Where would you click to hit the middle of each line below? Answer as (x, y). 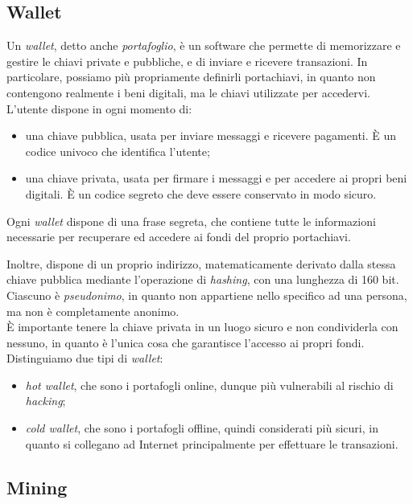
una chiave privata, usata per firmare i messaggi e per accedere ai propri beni (216, 178)
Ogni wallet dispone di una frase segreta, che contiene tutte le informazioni (191, 221)
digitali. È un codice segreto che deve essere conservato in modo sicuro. (201, 193)
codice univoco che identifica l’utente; (118, 151)
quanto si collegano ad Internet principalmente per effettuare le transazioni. (212, 443)
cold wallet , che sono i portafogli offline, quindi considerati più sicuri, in (202, 428)
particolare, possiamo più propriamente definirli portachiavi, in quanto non (191, 77)
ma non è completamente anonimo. (93, 311)
